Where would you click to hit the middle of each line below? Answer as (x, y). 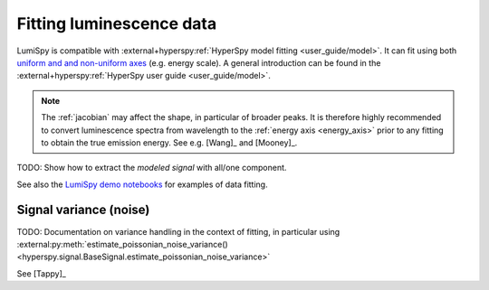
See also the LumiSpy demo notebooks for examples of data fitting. (142, 184)
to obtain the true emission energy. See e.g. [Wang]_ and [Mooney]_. (169, 142)
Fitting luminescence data (117, 23)
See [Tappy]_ (42, 273)
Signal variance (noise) (83, 210)
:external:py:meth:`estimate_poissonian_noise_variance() (122, 244)
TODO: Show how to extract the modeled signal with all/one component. (152, 168)
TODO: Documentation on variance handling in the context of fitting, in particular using (178, 231)
